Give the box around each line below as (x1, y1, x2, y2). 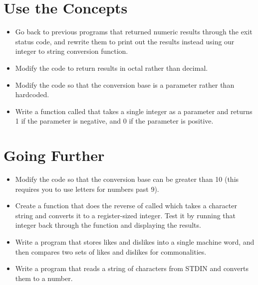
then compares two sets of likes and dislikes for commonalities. (15, 246, 207, 257)
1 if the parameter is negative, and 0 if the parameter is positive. (15, 116, 214, 126)
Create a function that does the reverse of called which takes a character (15, 200, 237, 211)
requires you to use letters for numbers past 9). (15, 183, 159, 194)
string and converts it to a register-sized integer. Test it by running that (15, 210, 236, 220)
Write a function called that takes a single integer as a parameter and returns (15, 106, 253, 116)
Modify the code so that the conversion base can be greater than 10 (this (15, 174, 239, 184)
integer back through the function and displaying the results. (15, 220, 201, 230)
